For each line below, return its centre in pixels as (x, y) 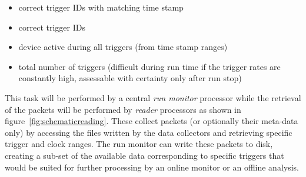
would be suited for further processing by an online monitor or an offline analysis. (152, 167)
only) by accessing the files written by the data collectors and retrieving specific (149, 132)
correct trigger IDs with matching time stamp (101, 7)
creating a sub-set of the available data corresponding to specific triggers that (144, 155)
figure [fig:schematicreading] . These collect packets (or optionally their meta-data (152, 121)
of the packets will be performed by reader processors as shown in (123, 109)
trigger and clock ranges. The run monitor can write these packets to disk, (139, 144)
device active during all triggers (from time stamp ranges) (123, 47)
